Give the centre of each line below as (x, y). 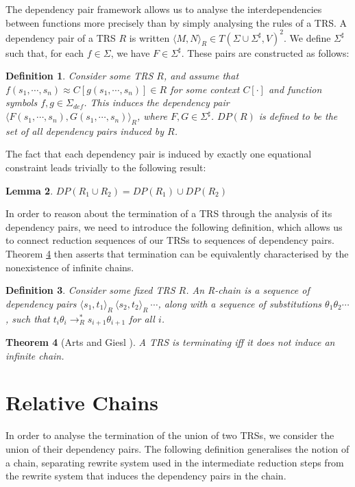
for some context (205, 89)
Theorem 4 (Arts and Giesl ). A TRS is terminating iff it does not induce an (170, 342)
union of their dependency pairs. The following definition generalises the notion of (177, 448)
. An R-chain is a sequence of (248, 290)
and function (295, 89)
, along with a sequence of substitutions (240, 303)
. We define (307, 37)
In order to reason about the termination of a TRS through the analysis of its (169, 213)
